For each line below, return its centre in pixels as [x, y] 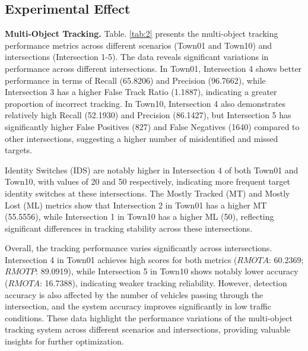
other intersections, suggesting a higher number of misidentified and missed [142, 138]
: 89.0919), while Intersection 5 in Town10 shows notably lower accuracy [167, 271]
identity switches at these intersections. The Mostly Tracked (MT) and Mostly [147, 193]
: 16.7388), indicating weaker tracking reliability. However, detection [163, 283]
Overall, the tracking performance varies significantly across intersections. [139, 248]
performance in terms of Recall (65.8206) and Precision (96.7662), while [135, 80]
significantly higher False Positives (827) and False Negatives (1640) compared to [152, 126]
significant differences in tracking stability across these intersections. [129, 228]
